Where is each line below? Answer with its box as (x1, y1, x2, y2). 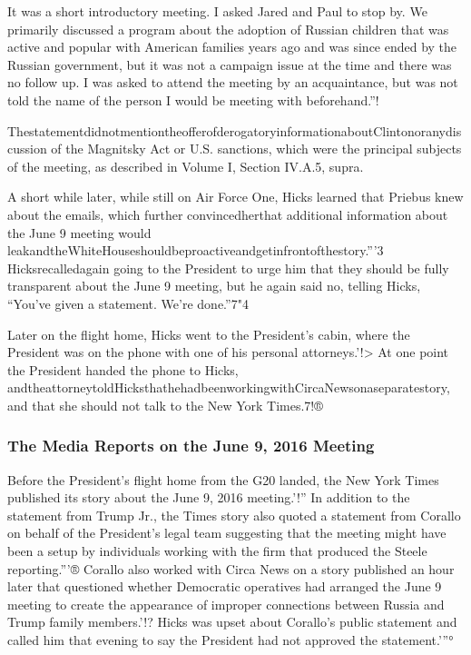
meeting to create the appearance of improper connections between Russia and (7, 594, 445, 613)
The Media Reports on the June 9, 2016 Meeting (7, 434, 375, 457)
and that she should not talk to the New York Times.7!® (7, 395, 323, 414)
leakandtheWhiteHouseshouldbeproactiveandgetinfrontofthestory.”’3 (7, 241, 384, 260)
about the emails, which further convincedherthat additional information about (7, 204, 448, 223)
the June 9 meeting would (7, 223, 152, 242)
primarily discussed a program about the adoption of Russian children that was (7, 19, 449, 38)
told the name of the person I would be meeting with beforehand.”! (7, 90, 379, 109)
